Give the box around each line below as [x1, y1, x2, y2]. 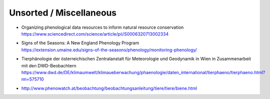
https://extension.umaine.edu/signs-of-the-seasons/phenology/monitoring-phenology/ [21, 47, 197, 53]
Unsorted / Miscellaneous [9, 7, 117, 18]
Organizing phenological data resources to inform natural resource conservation [21, 24, 184, 30]
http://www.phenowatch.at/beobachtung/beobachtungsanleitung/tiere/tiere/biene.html [21, 85, 197, 91]
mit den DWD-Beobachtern [21, 62, 77, 68]
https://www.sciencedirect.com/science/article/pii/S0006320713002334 [21, 31, 169, 37]
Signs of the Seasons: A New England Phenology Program [21, 40, 139, 46]
